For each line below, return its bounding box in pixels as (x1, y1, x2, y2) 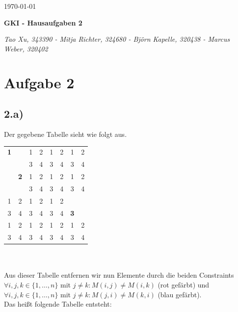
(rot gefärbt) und (158, 280, 210, 290)
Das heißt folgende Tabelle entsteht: (4, 299, 112, 309)
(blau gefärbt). (158, 289, 202, 299)
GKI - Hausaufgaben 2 (4, 17, 82, 27)
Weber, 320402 (4, 43, 48, 53)
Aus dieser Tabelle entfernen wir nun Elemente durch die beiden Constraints (4, 270, 234, 280)
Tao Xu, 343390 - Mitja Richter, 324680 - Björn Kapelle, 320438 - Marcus (4, 34, 230, 44)
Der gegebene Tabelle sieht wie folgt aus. (4, 129, 127, 139)
